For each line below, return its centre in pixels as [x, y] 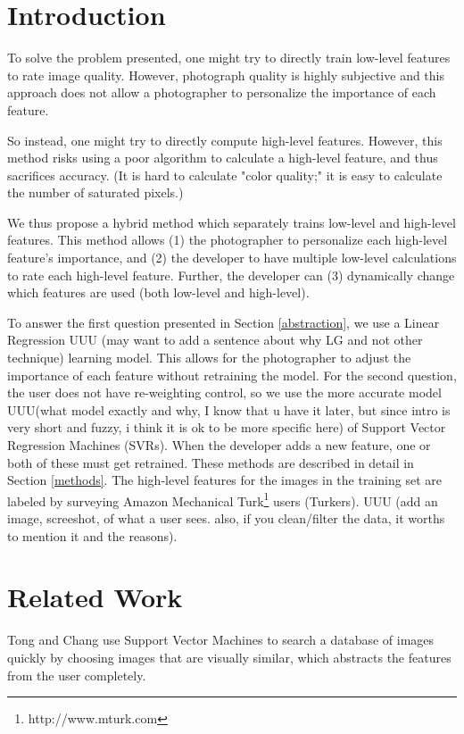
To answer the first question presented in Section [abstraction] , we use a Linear [224, 322]
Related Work [95, 597]
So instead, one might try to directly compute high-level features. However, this [225, 140]
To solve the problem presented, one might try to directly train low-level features [229, 58]
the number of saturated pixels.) [95, 192]
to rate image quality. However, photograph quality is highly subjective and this [226, 75]
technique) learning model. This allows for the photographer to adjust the [209, 358]
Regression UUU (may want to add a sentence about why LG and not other [215, 340]
